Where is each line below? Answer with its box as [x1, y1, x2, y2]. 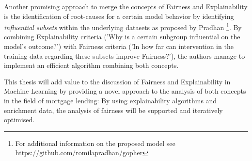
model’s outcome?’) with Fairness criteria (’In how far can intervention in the [4, 41, 234, 51]
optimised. [4, 114, 35, 125]
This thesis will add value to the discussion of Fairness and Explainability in [4, 76, 231, 86]
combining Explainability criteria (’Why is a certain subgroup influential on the [4, 32, 240, 42]
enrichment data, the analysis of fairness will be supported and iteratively [4, 105, 223, 115]
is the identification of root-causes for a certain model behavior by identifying [4, 11, 234, 21]
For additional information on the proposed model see [15, 138, 175, 148]
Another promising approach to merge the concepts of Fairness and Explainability [4, 1, 248, 11]
